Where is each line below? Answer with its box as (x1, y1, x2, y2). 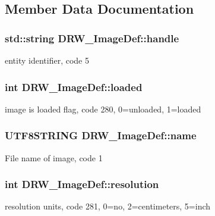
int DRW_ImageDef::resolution (5, 177, 159, 192)
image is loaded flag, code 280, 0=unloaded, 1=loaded (5, 102, 201, 115)
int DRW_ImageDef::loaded (5, 79, 143, 94)
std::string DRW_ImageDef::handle (5, 30, 179, 45)
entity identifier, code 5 (5, 54, 89, 66)
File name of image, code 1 (5, 151, 103, 164)
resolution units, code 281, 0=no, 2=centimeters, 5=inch (5, 200, 211, 212)
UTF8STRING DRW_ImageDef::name (5, 128, 197, 143)
